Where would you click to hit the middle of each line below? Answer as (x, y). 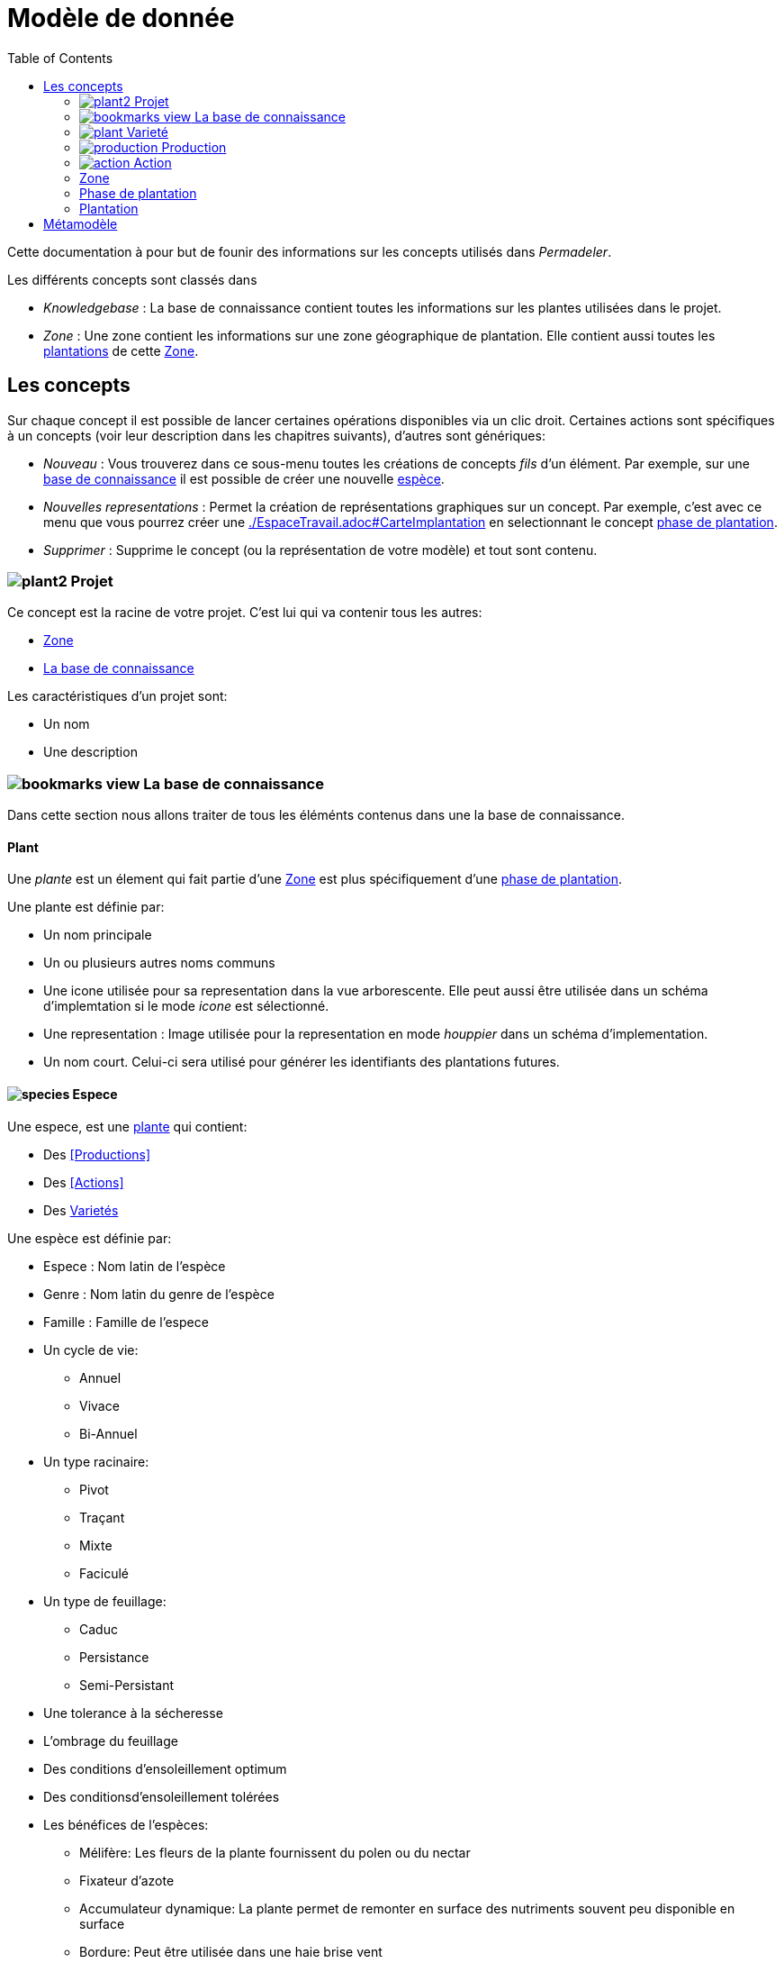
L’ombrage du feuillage (111, 1740)
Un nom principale (98, 935)
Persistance (114, 1657)
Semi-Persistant (127, 1685)
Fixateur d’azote (127, 1880)
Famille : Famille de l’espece (126, 1322)
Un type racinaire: (96, 1461)
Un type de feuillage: (105, 1601)
